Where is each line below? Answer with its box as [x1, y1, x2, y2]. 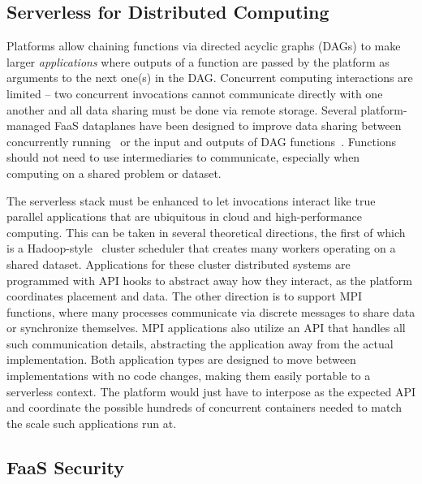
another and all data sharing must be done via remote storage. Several [6, 101, 357, 118]
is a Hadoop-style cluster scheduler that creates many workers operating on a [6, 240, 396, 257]
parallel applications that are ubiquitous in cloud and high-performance [6, 208, 362, 225]
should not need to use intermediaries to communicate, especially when [6, 149, 360, 166]
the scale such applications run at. [6, 414, 177, 431]
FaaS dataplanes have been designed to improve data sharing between [54, 117, 402, 134]
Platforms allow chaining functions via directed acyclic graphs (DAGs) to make [6, 37, 401, 54]
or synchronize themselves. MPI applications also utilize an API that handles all [6, 319, 406, 336]
